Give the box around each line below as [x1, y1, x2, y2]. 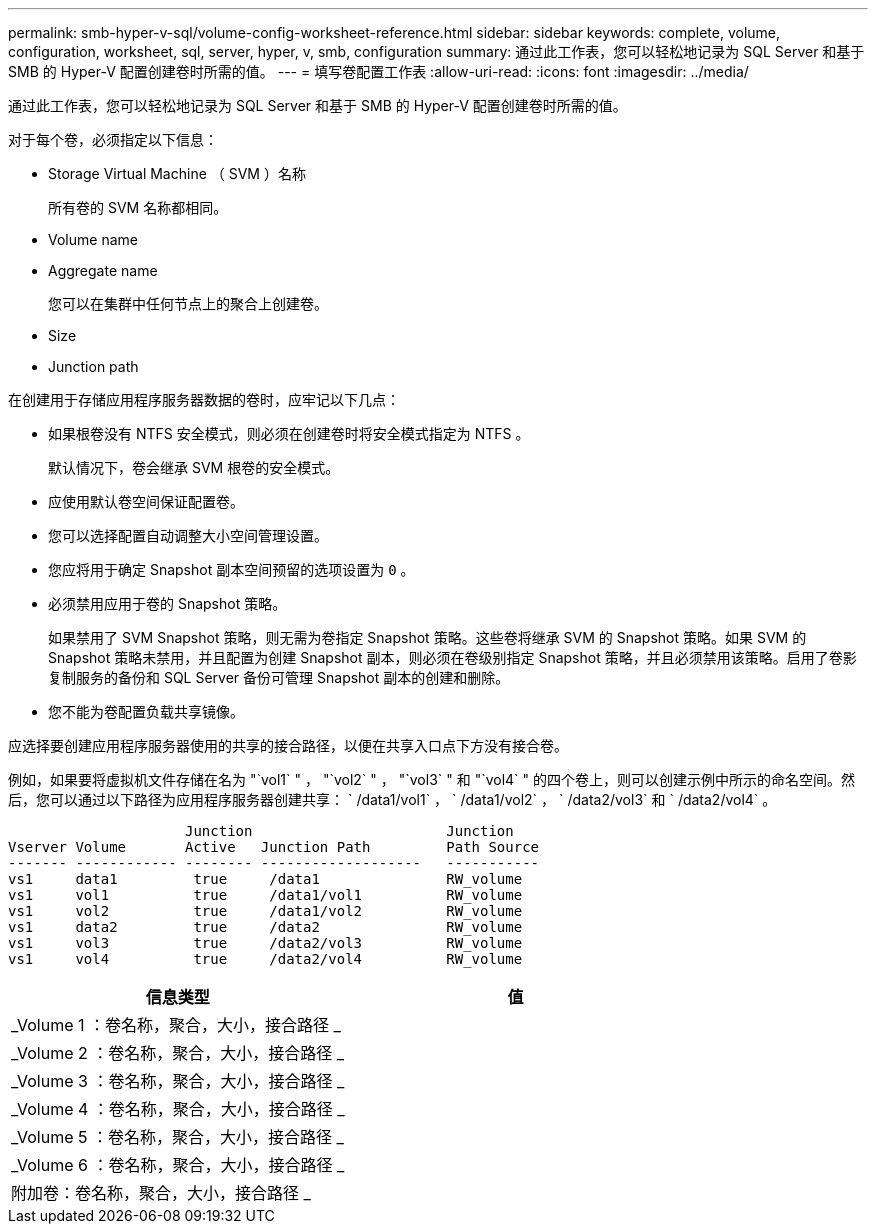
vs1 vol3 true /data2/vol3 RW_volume [8, 935, 523, 951]
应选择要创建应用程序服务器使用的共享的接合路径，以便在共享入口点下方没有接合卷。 [8, 737, 568, 754]
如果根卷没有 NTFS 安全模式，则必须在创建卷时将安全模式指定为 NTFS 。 [48, 425, 530, 442]
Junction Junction [185, 823, 514, 839]
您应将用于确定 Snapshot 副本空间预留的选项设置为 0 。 [48, 561, 415, 578]
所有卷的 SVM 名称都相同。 [48, 199, 228, 216]
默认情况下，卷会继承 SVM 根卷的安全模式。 [48, 459, 340, 476]
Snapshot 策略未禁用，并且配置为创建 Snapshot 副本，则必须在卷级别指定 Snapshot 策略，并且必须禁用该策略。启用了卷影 [48, 649, 857, 666]
